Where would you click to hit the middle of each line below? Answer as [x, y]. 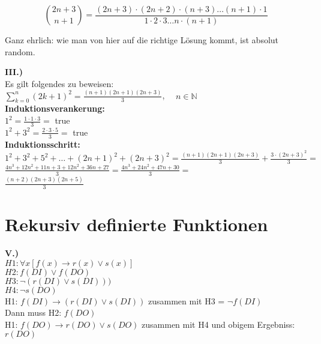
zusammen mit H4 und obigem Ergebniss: [218, 324]
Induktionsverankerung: [55, 108]
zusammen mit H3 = [186, 300]
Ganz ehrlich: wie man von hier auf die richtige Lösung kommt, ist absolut [142, 40]
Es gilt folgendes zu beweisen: [59, 83]
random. [20, 51]
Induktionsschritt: [43, 144]
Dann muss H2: [33, 312]
